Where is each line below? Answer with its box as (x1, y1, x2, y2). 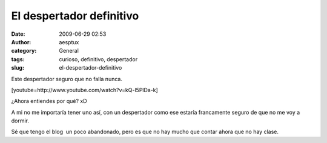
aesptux (59, 38, 79, 45)
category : (11, 47, 37, 55)
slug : (11, 64, 24, 71)
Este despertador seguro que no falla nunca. (11, 75, 122, 82)
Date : (11, 30, 25, 38)
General (59, 47, 79, 55)
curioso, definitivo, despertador (59, 55, 138, 63)
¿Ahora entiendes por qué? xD (11, 98, 87, 105)
